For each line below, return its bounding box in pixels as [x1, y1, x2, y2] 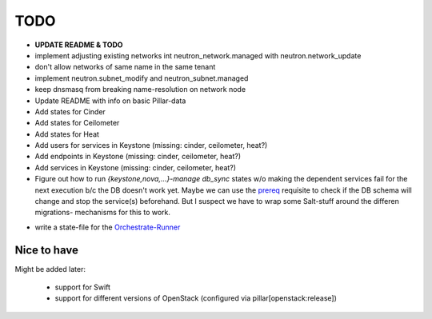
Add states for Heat [34, 129, 100, 139]
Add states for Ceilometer [34, 118, 120, 128]
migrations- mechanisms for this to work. [34, 208, 171, 217]
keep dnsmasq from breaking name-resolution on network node [34, 85, 246, 94]
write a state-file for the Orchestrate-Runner [34, 222, 181, 232]
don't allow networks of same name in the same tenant [34, 62, 216, 72]
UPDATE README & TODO [34, 40, 123, 50]
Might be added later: [14, 264, 86, 273]
